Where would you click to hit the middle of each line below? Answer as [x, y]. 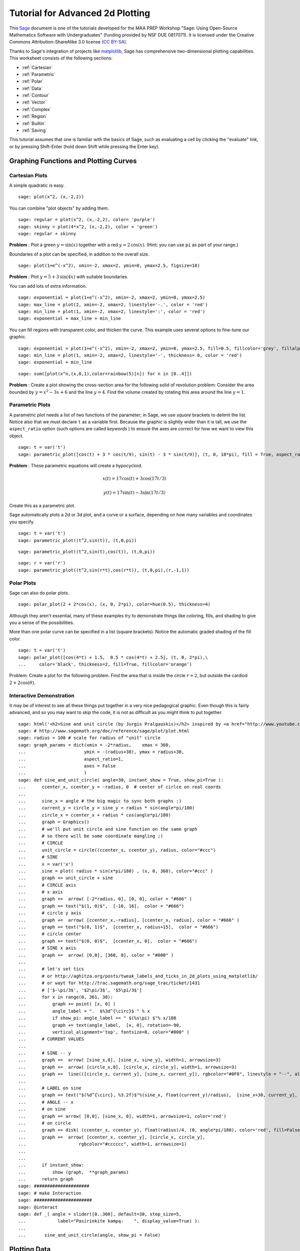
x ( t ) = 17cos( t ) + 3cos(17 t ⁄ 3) [134, 479]
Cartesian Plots [28, 175]
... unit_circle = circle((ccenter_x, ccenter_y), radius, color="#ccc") [117, 850]
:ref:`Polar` [33, 81]
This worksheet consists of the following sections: [61, 58]
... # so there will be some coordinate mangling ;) [91, 836]
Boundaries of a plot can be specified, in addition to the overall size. [79, 254]
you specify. [22, 522]
